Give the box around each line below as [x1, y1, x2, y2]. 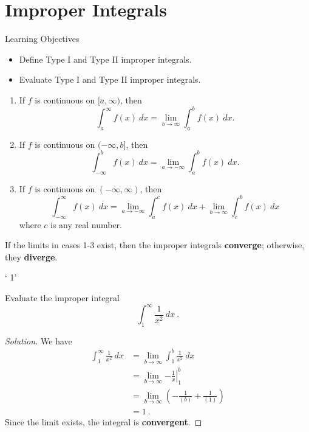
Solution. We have [5, 334, 72, 347]
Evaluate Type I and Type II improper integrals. [19, 73, 201, 86]
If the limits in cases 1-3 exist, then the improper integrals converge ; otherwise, [5, 239, 305, 251]
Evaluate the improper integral [5, 291, 120, 304]
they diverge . [5, 250, 58, 263]
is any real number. [50, 218, 122, 231]
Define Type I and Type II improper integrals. [19, 52, 192, 65]
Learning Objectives [5, 32, 80, 45]
